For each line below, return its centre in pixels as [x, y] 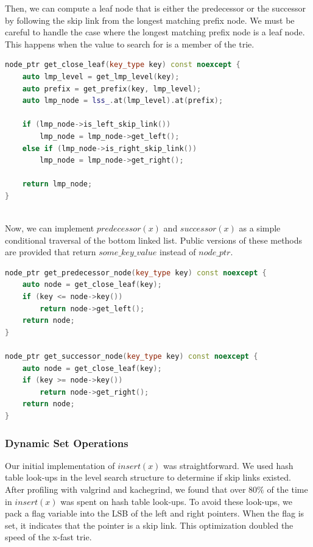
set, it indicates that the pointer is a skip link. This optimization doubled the [149, 525]
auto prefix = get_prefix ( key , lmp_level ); [112, 89]
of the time [287, 489]
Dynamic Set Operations [67, 443]
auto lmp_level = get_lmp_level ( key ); [101, 76]
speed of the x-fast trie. [48, 537]
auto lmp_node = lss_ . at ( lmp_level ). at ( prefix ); [123, 101]
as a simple [260, 228]
